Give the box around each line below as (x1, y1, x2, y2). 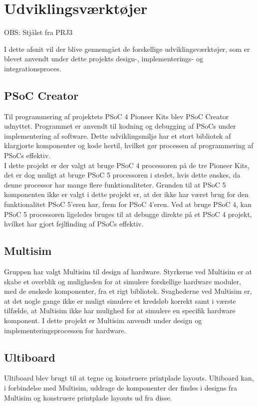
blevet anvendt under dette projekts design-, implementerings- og (4, 53, 203, 64)
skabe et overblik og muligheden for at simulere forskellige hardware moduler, (4, 276, 241, 286)
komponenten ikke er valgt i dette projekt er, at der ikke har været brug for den (4, 189, 249, 200)
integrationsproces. (4, 63, 61, 73)
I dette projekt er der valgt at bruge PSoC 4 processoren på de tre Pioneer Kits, (4, 160, 250, 170)
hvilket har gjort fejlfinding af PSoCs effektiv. (4, 218, 144, 229)
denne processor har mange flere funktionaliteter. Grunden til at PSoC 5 (4, 179, 226, 190)
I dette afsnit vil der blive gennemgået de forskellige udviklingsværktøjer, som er (4, 43, 250, 54)
